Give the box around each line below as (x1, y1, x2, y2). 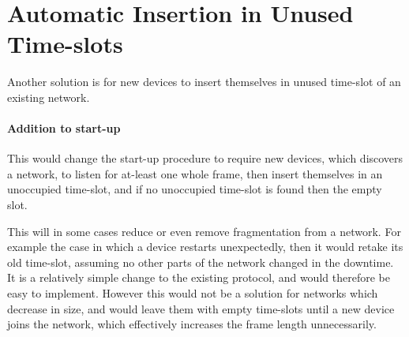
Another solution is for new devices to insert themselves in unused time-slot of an (7, 73, 401, 90)
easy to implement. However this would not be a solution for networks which (7, 285, 378, 301)
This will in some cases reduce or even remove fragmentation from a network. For (7, 223, 401, 239)
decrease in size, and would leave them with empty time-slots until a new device (7, 300, 395, 316)
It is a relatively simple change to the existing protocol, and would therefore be (7, 269, 390, 286)
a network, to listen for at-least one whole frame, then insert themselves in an (7, 165, 383, 182)
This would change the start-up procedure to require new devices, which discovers (7, 150, 403, 167)
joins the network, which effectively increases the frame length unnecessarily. (7, 316, 377, 332)
